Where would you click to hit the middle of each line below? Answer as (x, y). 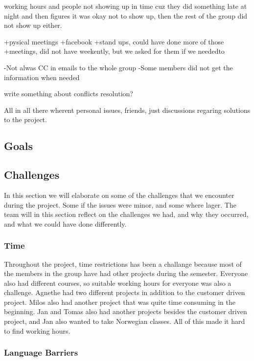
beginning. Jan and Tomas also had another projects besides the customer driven (126, 311)
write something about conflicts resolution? (69, 94)
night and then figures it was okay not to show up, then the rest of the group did (126, 15)
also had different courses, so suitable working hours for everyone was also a (118, 283)
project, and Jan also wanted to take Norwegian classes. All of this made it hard (125, 321)
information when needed (42, 77)
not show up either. (33, 25)
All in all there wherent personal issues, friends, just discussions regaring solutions (127, 110)
